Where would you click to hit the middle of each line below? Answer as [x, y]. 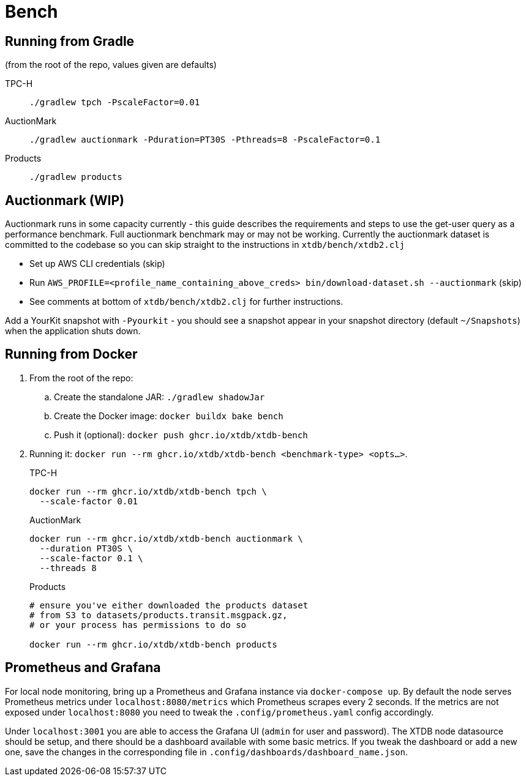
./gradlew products [76, 177]
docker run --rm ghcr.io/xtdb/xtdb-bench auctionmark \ [166, 538]
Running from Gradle [70, 41]
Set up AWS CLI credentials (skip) [97, 264]
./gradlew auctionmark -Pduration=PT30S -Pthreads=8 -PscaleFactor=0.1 [205, 140]
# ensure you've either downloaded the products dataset [169, 605]
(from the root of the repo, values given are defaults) [111, 65]
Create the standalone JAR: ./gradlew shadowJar [160, 397]
